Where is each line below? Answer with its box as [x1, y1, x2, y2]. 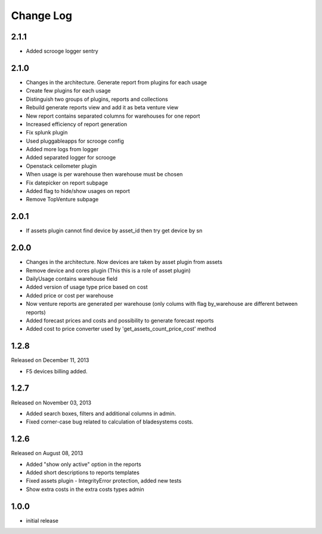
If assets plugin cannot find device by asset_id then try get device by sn [26, 227, 203, 234]
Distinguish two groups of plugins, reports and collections [26, 96, 168, 103]
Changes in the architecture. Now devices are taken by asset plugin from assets [26, 259, 223, 266]
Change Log [11, 9, 73, 22]
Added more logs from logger [26, 146, 99, 153]
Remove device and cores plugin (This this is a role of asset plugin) [26, 266, 191, 274]
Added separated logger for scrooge [26, 154, 116, 161]
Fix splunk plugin [26, 129, 68, 136]
